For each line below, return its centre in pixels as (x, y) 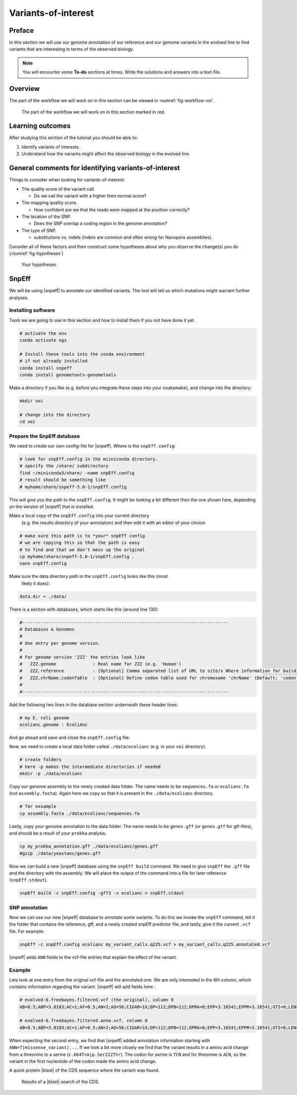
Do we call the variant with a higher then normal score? (90, 196)
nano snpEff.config (43, 564)
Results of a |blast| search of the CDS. (60, 1082)
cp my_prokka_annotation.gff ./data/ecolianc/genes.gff (89, 846)
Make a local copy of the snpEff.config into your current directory (79, 516)
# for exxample (38, 807)
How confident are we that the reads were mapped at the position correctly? (112, 209)
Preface (22, 30)
